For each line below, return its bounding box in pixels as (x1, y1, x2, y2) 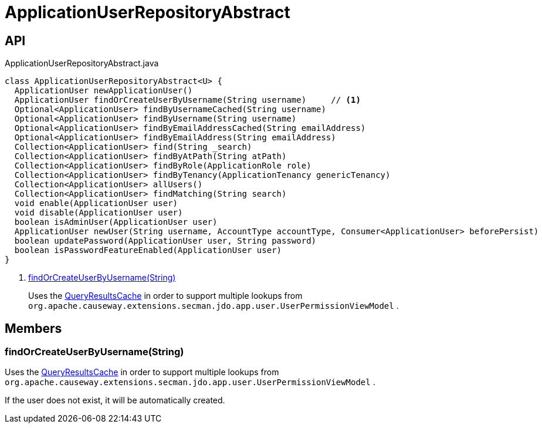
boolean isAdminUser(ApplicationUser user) (14, 217, 218, 227)
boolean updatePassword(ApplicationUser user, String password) (14, 236, 317, 246)
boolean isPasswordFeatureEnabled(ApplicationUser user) (14, 245, 282, 255)
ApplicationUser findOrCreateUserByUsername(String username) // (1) (14, 95, 361, 105)
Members (5, 321, 62, 336)
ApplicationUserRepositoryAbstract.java (5, 58, 159, 69)
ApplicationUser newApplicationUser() (14, 86, 193, 96)
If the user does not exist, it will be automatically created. (5, 395, 225, 406)
